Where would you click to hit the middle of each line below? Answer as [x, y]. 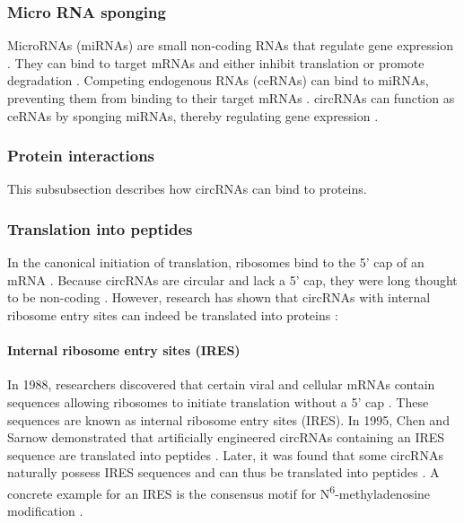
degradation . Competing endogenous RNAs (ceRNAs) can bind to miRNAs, [218, 80]
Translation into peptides [100, 228]
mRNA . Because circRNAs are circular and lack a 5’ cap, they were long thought [232, 279]
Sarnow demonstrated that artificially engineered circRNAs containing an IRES [226, 437]
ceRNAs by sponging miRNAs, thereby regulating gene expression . [193, 115]
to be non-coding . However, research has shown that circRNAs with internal [219, 297]
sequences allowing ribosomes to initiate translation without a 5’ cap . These [218, 401]
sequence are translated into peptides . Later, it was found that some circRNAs [225, 454]
